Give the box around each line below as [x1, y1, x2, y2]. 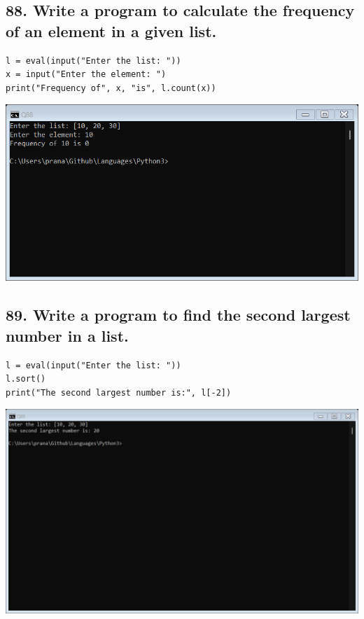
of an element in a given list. [6, 20, 217, 41]
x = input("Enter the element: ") [6, 69, 167, 80]
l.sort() [6, 374, 46, 384]
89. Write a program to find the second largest [6, 304, 351, 326]
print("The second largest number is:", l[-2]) [6, 387, 232, 398]
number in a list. [6, 324, 129, 346]
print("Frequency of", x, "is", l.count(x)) [6, 83, 216, 93]
